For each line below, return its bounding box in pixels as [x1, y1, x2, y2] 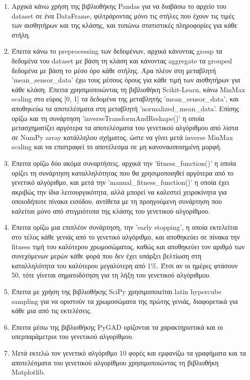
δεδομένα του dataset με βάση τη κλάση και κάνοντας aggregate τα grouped [11, 55, 232, 65]
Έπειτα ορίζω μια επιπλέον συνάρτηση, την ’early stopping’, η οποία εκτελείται [11, 222, 238, 232]
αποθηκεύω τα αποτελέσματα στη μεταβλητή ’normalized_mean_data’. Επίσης [11, 103, 239, 113]
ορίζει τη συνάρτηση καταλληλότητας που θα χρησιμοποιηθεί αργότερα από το [11, 167, 234, 178]
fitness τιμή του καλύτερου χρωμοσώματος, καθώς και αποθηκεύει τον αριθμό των [11, 241, 245, 251]
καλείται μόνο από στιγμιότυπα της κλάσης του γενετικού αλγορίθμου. [11, 205, 210, 216]
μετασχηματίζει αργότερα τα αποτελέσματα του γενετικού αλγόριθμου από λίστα [11, 122, 238, 133]
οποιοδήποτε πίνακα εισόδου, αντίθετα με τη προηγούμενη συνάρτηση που [11, 196, 222, 206]
